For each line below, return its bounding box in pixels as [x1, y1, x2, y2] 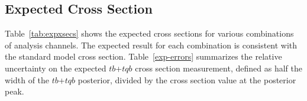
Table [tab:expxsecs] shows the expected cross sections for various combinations [5, 27, 294, 40]
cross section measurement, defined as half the [135, 61, 302, 74]
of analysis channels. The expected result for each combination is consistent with [5, 38, 298, 51]
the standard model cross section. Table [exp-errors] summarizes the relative [5, 50, 282, 63]
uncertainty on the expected [5, 61, 106, 74]
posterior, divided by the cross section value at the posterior [77, 73, 296, 86]
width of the [5, 73, 50, 86]
